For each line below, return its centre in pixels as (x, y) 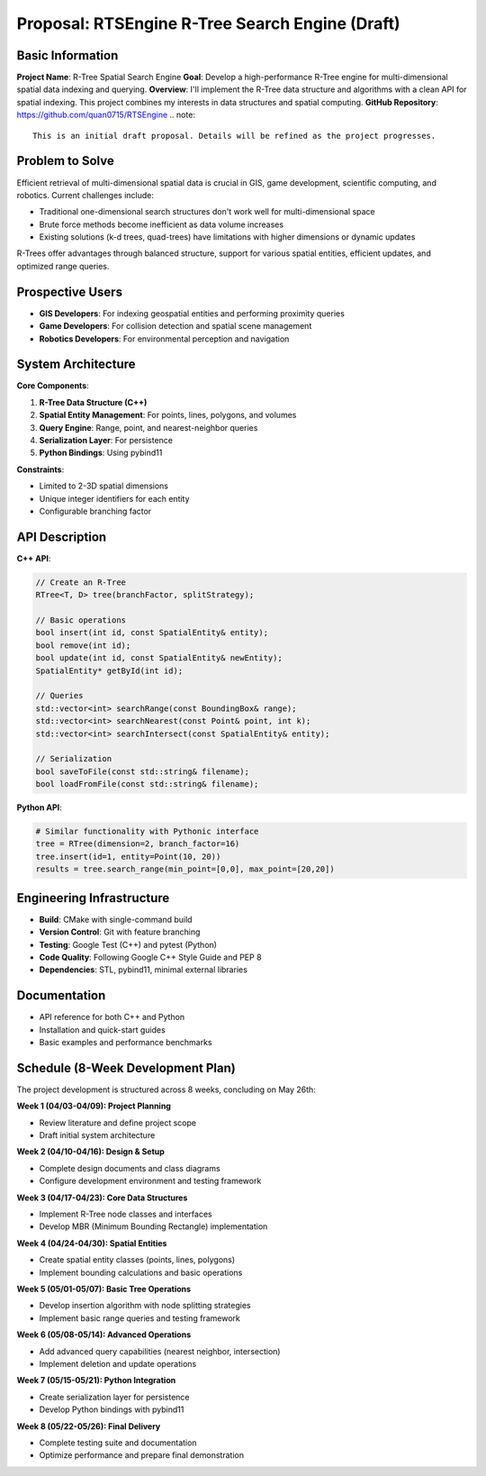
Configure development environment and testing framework (150, 1181)
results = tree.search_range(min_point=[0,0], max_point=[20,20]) (185, 869)
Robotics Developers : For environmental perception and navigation (164, 339)
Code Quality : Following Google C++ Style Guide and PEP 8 (150, 957)
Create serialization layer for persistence (114, 1397)
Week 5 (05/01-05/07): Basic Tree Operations (104, 1289)
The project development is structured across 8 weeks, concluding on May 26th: (166, 1089)
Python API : (39, 807)
